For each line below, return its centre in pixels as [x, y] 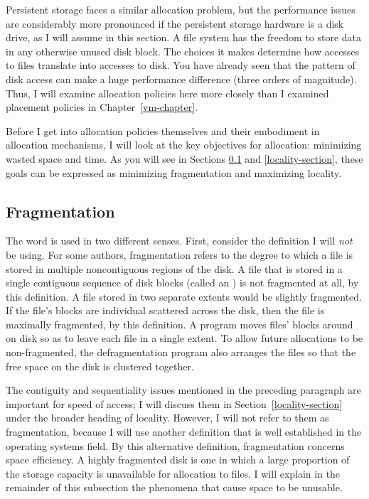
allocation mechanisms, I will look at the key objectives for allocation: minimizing [184, 145]
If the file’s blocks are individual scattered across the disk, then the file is [165, 310]
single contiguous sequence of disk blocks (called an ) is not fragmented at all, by [182, 283]
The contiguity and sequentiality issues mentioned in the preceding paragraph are [183, 390]
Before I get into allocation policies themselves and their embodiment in [163, 130]
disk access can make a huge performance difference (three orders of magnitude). [181, 79]
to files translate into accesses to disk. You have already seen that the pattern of [181, 65]
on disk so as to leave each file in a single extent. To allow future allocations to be [184, 338]
